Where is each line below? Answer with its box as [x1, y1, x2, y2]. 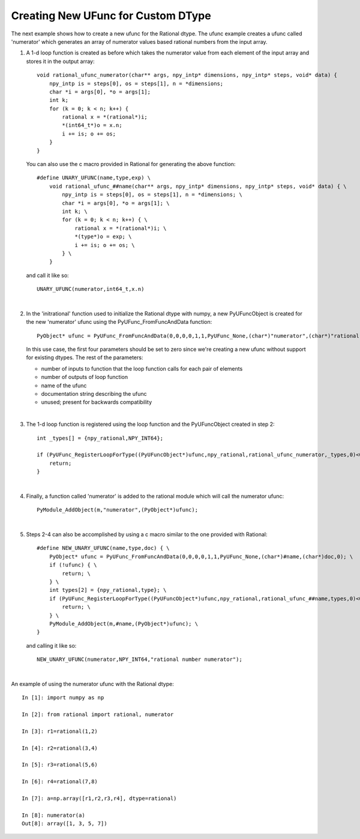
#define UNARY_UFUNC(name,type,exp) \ [37, 175, 151, 181]
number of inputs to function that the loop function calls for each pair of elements [41, 365, 243, 372]
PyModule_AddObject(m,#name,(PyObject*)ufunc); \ [49, 620, 198, 627]
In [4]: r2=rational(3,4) [22, 744, 98, 751]
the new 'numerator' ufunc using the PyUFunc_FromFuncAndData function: [26, 318, 212, 326]
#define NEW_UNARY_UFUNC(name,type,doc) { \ [37, 545, 170, 552]
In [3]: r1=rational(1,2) [22, 727, 98, 735]
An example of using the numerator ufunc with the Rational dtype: [11, 680, 174, 687]
